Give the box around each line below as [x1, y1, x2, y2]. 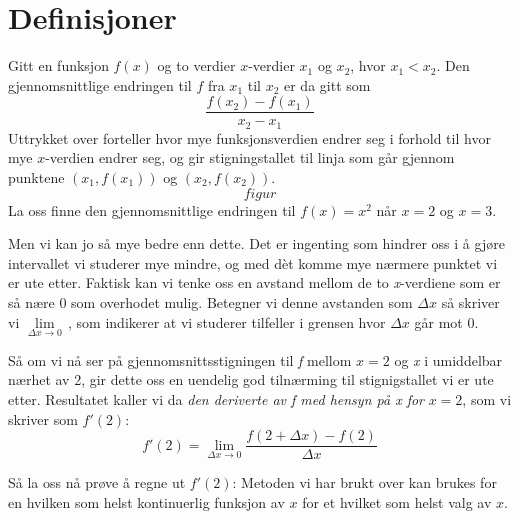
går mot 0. [414, 311, 479, 332]
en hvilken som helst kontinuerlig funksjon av [8, 491, 285, 512]
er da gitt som [283, 74, 371, 95]
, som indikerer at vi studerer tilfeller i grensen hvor [68, 311, 386, 332]
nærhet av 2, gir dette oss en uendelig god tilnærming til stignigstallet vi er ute [8, 369, 494, 390]
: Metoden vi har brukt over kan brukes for [232, 472, 497, 493]
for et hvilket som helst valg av [302, 491, 492, 512]
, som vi [462, 388, 512, 409]
